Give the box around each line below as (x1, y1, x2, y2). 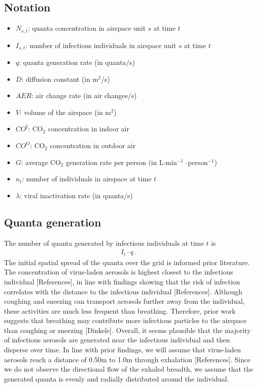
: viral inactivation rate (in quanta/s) (19, 190, 133, 200)
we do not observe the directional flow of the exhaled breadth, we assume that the (4, 364, 254, 374)
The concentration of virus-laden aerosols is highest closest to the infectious (4, 267, 233, 277)
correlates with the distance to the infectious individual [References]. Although (4, 286, 243, 296)
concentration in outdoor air (50, 140, 136, 151)
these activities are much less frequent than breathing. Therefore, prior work (4, 305, 236, 316)
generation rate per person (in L (65, 157, 164, 167)
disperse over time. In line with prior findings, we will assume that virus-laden (4, 344, 241, 355)
